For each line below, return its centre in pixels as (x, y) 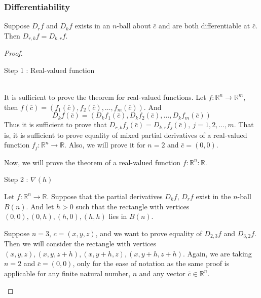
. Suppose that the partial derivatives (105, 196)
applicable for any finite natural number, (67, 273)
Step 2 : (16, 179)
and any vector (162, 273)
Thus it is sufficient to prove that (55, 124)
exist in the (213, 196)
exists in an (92, 26)
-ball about (134, 26)
